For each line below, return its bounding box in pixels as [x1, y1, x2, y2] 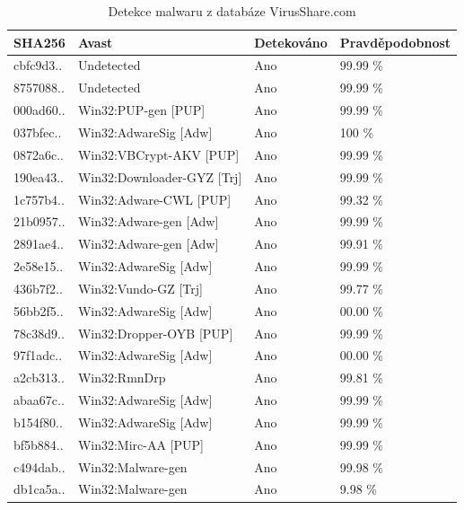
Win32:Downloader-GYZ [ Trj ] [77, 167, 242, 186]
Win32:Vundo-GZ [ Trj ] [77, 278, 203, 297]
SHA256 [13, 32, 66, 51]
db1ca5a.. [13, 479, 66, 498]
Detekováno [254, 32, 328, 51]
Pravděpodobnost [339, 32, 451, 51]
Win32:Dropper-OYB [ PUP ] [77, 323, 233, 342]
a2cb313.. [13, 368, 65, 387]
